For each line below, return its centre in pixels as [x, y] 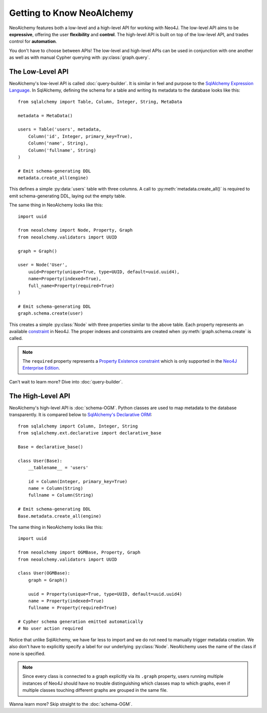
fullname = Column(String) [61, 495]
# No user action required [51, 629]
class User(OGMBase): [44, 573]
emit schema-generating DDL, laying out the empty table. [67, 196]
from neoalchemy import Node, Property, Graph [75, 230]
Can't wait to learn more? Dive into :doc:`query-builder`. [66, 381]
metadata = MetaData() [45, 116]
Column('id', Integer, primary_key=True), [80, 136]
